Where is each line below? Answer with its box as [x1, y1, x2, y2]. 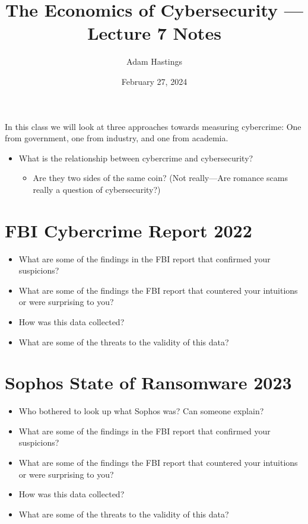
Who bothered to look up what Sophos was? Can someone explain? [18, 405, 264, 417]
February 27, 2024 [121, 75, 188, 87]
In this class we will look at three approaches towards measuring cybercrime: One [5, 120, 301, 132]
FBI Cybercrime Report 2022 [5, 218, 252, 242]
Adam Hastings [126, 55, 182, 68]
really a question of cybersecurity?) [33, 183, 161, 195]
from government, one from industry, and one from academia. [5, 132, 228, 144]
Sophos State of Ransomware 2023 [5, 370, 292, 395]
